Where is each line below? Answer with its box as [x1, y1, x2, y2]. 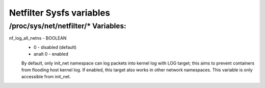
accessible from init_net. [21, 74, 71, 80]
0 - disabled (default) [33, 44, 77, 50]
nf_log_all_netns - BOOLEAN [9, 35, 67, 41]
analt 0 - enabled [33, 51, 69, 57]
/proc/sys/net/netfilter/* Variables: [9, 22, 127, 30]
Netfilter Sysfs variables [9, 7, 110, 18]
